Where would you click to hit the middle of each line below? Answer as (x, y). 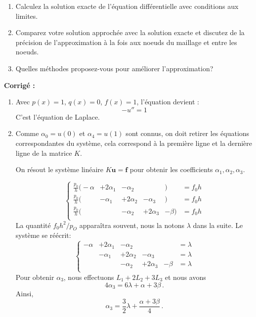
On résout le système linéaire (60, 169)
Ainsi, (24, 294)
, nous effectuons (89, 277)
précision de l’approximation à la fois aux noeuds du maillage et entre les (126, 42)
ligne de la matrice (44, 153)
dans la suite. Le (218, 225)
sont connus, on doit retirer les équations (188, 133)
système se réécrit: (43, 235)
